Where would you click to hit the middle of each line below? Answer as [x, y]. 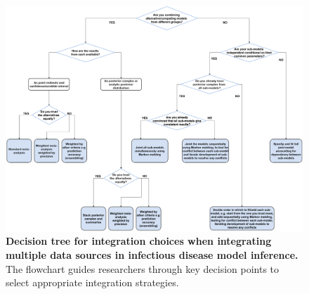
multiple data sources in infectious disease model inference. [152, 255]
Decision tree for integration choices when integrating [139, 241]
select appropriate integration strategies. [92, 282]
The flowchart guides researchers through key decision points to [143, 268]
